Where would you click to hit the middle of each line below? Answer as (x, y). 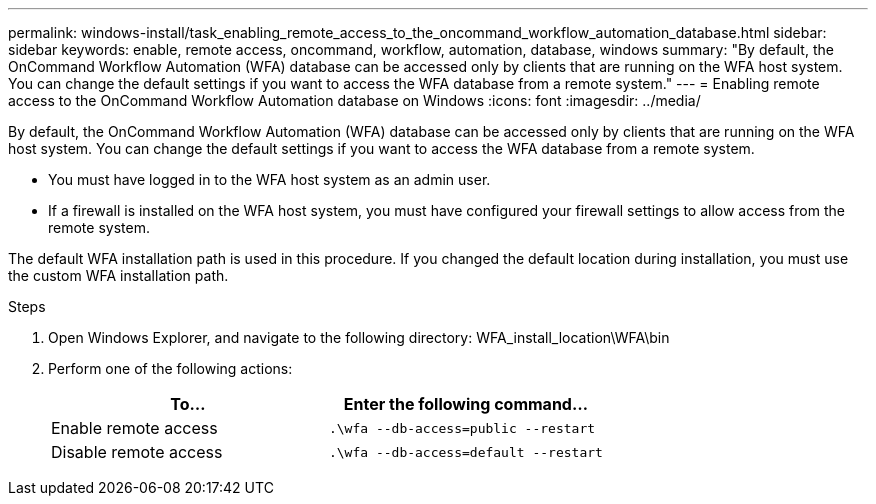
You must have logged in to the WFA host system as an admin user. (269, 179)
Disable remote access (137, 452)
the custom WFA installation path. (118, 275)
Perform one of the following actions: (170, 368)
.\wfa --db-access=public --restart (462, 428)
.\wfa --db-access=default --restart (465, 452)
